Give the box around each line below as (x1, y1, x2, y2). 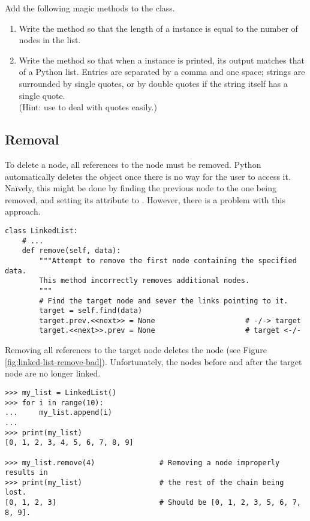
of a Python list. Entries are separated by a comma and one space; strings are (19, 65, 305, 78)
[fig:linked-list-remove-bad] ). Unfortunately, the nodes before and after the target (5, 355, 302, 368)
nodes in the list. (19, 34, 81, 46)
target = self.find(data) (39, 306, 143, 315)
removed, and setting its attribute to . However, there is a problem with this (5, 193, 285, 206)
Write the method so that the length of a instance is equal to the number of (19, 22, 298, 34)
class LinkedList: (5, 226, 78, 235)
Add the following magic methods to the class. (5, 2, 175, 14)
